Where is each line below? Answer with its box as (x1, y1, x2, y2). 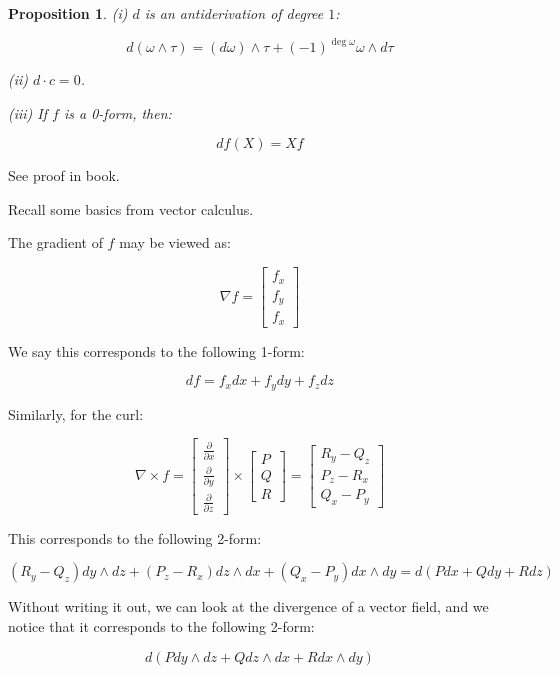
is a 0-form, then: (63, 102, 172, 123)
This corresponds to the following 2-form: (8, 527, 262, 548)
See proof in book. (8, 165, 120, 186)
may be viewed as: (119, 232, 231, 253)
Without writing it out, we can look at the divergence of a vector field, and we (8, 596, 489, 617)
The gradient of (8, 232, 103, 253)
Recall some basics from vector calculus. (8, 198, 254, 219)
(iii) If (8, 102, 48, 123)
